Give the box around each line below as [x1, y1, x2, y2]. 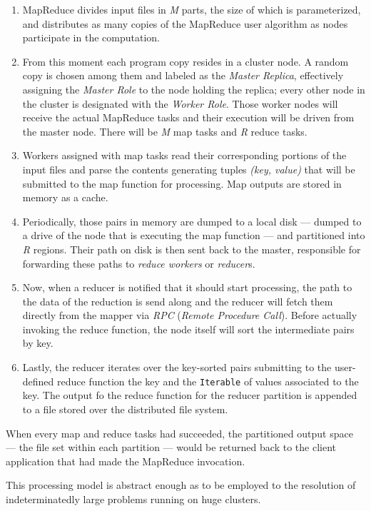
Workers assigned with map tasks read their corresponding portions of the [22, 148, 347, 163]
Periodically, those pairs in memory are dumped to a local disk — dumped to [22, 213, 362, 228]
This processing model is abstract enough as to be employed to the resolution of [6, 477, 356, 492]
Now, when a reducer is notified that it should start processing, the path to [22, 280, 352, 295]
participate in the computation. [22, 30, 160, 45]
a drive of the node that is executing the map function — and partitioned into [22, 228, 365, 243]
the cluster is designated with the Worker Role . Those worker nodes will [22, 96, 338, 111]
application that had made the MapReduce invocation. [6, 453, 245, 468]
